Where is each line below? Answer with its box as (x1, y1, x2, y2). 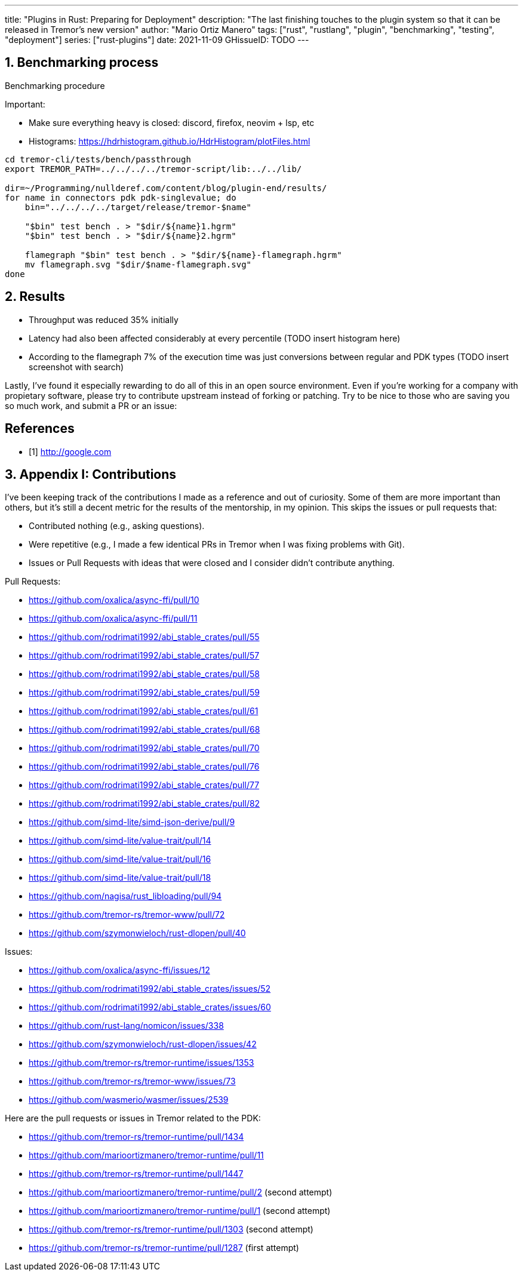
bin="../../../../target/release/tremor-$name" (24, 202, 252, 212)
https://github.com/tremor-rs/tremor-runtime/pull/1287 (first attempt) (29, 1243, 299, 1253)
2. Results (5, 289, 65, 305)
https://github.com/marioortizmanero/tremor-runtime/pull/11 (29, 1150, 264, 1161)
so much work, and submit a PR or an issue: (5, 400, 177, 411)
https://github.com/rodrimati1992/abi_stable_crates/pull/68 (29, 724, 260, 735)
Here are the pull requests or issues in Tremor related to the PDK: (5, 1113, 261, 1124)
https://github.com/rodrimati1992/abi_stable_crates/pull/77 (29, 780, 260, 791)
